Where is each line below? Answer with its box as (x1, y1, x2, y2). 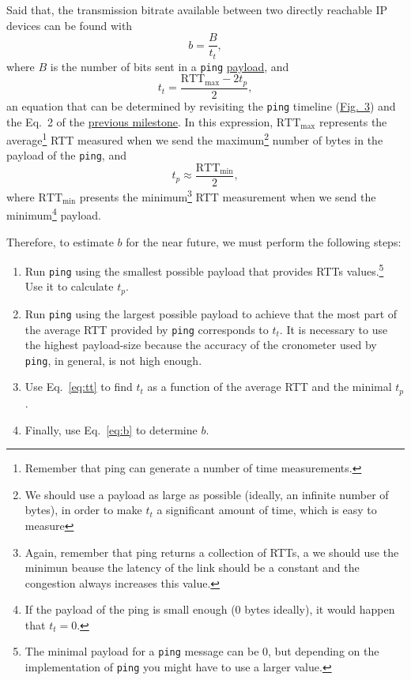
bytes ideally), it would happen (244, 601, 395, 618)
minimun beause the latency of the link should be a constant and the (25, 559, 360, 576)
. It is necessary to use (279, 321, 388, 337)
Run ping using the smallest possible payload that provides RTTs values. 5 (25, 261, 384, 279)
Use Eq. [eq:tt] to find (25, 378, 133, 395)
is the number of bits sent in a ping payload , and (50, 58, 289, 74)
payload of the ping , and (6, 147, 126, 163)
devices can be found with (6, 17, 133, 33)
